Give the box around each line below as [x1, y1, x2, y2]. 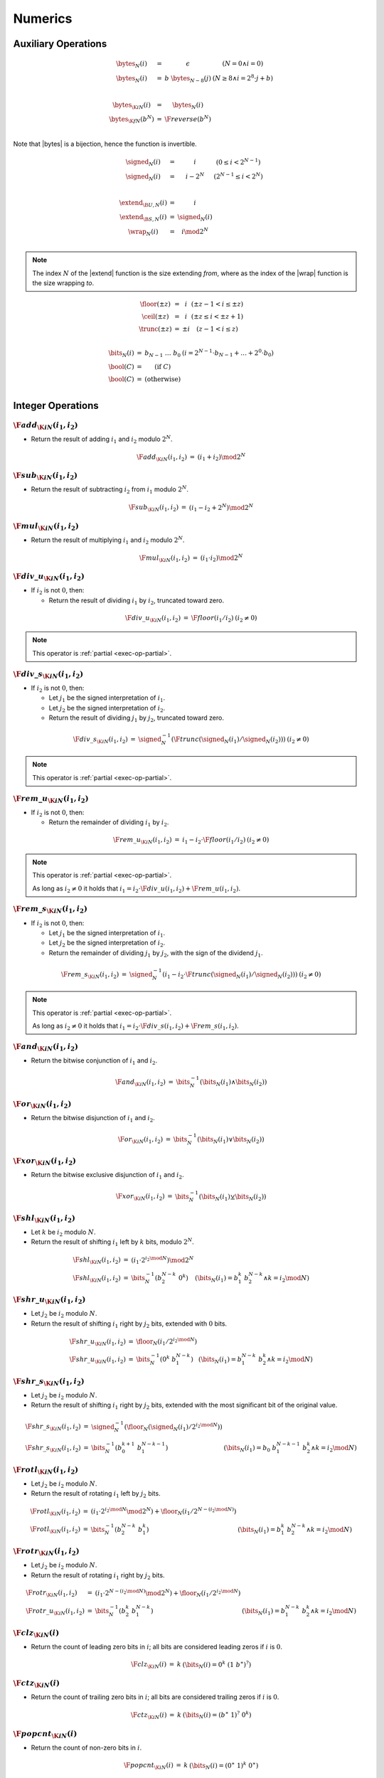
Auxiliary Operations [13, 38, 107, 50]
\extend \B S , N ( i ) [119, 213, 167, 223]
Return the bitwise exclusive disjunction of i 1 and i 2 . [31, 1171, 184, 1181]
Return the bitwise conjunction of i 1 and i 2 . [31, 1056, 158, 1066]
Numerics [13, 11, 73, 26]
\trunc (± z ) [139, 325, 172, 334]
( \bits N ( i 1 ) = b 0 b [223, 1444, 277, 1454]
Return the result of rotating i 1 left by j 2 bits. [31, 1489, 161, 1499]
